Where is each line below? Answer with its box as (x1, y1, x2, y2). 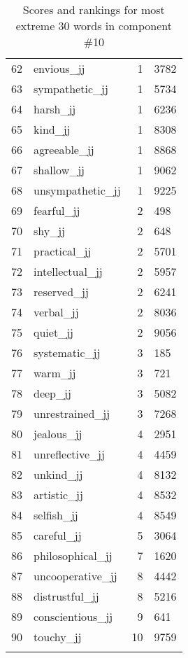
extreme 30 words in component (15, 17, 172, 34)
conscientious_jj (34, 608, 113, 624)
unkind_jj (34, 466, 83, 482)
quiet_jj (34, 324, 73, 340)
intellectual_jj (34, 263, 103, 279)
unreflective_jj (34, 446, 105, 462)
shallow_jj (34, 162, 85, 178)
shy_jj (34, 223, 66, 239)
